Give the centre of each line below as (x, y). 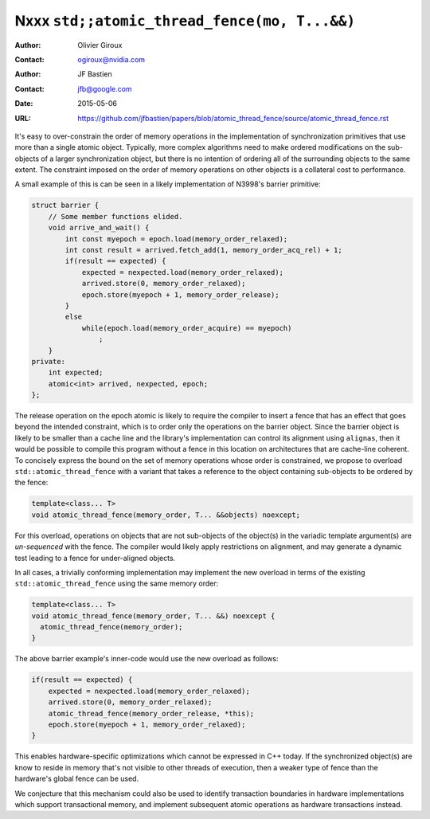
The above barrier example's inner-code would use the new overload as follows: (147, 659)
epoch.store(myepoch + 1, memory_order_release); (180, 294)
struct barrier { (65, 206)
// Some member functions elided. (115, 216)
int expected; (76, 373)
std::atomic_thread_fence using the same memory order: (117, 584)
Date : (24, 104)
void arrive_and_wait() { (99, 228)
